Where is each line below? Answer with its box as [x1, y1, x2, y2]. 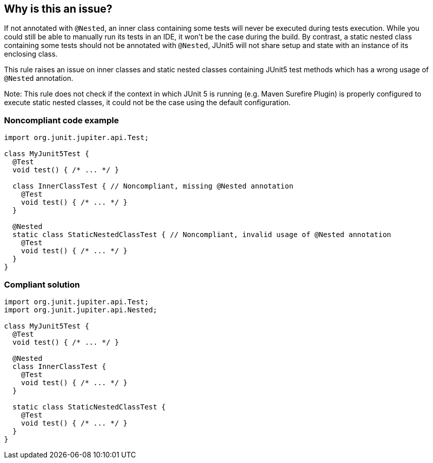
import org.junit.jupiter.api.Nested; [4, 305, 157, 314]
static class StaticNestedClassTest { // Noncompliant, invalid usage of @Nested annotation [12, 230, 392, 239]
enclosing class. [4, 50, 58, 59]
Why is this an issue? [4, 3, 113, 15]
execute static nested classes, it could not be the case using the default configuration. [4, 98, 291, 107]
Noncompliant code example [4, 115, 119, 125]
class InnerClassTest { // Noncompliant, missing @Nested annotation [12, 182, 294, 191]
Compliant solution [4, 279, 80, 290]
